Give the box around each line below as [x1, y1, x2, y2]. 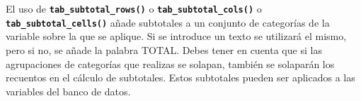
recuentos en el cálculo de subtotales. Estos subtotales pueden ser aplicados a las [6, 70, 355, 85]
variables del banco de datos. [6, 83, 131, 98]
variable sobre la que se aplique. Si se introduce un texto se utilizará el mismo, [6, 29, 347, 43]
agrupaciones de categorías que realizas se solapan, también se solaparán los [6, 56, 335, 71]
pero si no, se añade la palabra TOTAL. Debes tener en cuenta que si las [6, 42, 322, 57]
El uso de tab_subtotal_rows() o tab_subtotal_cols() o [6, 1, 262, 15]
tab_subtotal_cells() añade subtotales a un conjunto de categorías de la [6, 15, 330, 29]
